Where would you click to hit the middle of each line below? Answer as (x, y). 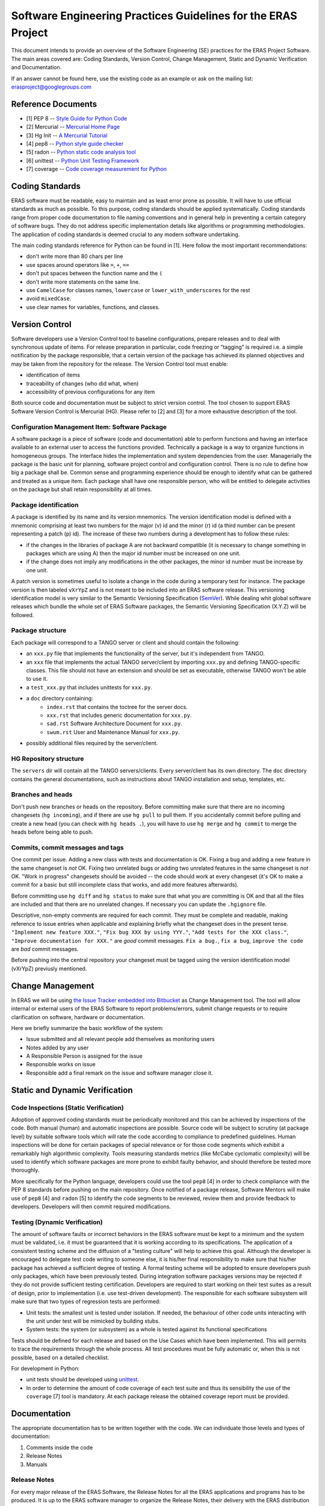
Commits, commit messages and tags (67, 848)
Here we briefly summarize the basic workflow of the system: (87, 1028)
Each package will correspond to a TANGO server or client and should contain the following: (125, 642)
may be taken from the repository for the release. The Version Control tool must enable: (119, 364)
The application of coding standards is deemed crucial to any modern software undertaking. (125, 234)
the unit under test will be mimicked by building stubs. (93, 1321)
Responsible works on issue (61, 1064)
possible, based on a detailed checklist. (60, 1357)
